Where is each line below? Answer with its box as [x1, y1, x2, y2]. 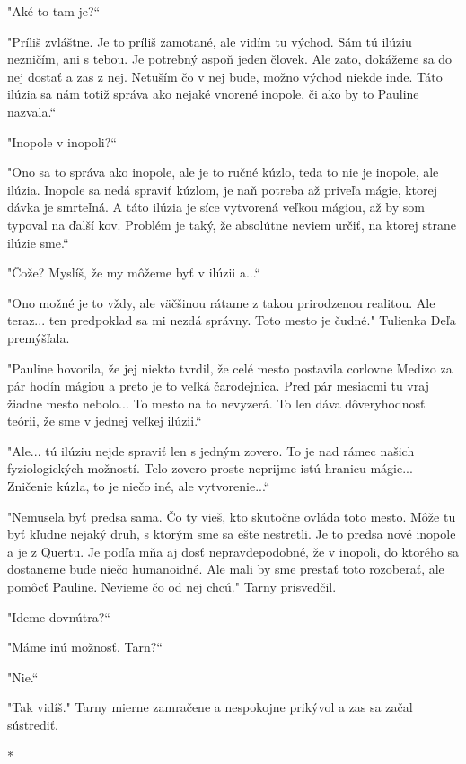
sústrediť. [7, 716, 58, 733]
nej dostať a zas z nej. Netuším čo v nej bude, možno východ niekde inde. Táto [7, 66, 443, 85]
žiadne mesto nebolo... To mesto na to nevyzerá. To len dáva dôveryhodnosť [7, 393, 426, 412]
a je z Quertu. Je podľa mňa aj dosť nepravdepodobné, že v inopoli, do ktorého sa [7, 541, 459, 560]
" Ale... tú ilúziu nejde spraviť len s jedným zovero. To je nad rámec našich [7, 441, 415, 460]
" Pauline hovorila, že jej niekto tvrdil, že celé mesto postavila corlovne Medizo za [7, 358, 453, 377]
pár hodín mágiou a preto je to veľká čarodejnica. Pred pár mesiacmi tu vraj [7, 376, 429, 395]
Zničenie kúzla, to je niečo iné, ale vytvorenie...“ [7, 477, 270, 496]
